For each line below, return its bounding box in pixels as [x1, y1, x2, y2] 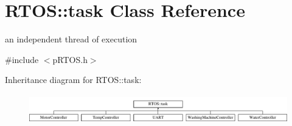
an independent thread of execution [5, 33, 137, 45]
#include [5, 53, 39, 65]
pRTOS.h [52, 53, 88, 65]
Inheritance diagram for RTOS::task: [5, 73, 142, 86]
